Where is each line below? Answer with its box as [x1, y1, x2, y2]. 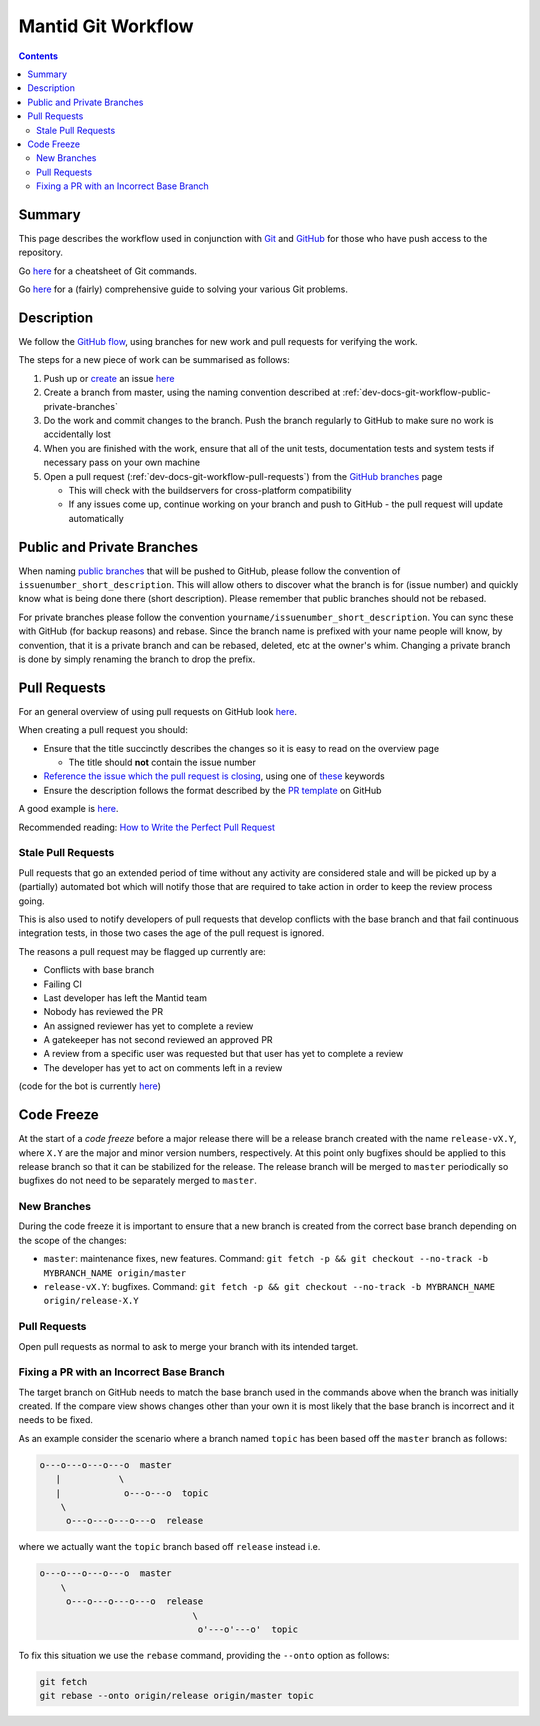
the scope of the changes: [18, 1234, 127, 1246]
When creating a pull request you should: [18, 724, 189, 736]
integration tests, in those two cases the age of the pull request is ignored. [18, 927, 325, 939]
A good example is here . [18, 803, 119, 815]
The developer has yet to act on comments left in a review [43, 1061, 283, 1074]
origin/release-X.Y [43, 1295, 139, 1307]
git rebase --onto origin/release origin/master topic [39, 1690, 314, 1702]
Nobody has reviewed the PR [43, 1006, 164, 1018]
